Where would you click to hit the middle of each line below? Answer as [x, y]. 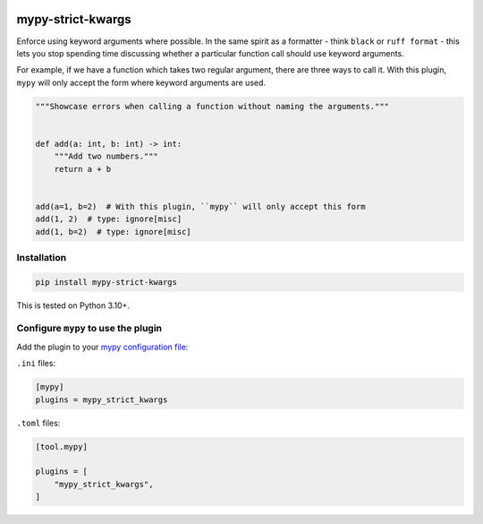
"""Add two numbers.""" [106, 156]
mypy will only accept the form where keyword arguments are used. [141, 82]
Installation [42, 257]
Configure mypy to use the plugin [89, 329]
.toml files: [38, 423]
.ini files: [36, 364]
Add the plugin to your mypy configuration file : [102, 347]
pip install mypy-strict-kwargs [106, 282]
